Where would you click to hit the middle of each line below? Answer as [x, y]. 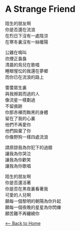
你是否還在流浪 [20, 29]
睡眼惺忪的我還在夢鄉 [27, 71]
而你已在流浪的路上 [25, 77]
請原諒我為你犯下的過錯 [29, 147]
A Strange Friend [40, 9]
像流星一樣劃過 [20, 100]
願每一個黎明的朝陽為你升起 [33, 201]
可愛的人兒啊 [18, 195]
